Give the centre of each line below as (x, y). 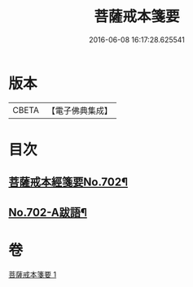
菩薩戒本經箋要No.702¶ (68, 183)
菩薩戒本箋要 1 (33, 274)
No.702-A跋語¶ (48, 212)
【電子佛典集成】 (79, 111)
